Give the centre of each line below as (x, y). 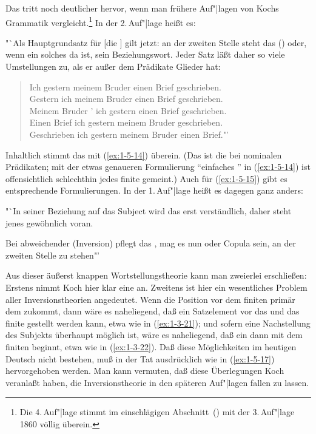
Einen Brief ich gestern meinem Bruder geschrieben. (126, 122)
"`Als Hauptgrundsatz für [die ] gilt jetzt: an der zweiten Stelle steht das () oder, (156, 42)
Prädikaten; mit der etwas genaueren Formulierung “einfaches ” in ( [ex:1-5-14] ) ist (158, 167)
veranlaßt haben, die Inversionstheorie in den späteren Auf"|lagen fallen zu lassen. (157, 382)
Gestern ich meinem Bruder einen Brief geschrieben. (126, 99)
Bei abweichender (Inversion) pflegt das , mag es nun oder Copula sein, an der (151, 243)
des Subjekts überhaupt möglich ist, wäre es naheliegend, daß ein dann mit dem (154, 335)
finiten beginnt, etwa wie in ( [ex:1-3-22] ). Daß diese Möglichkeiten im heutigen (151, 346)
